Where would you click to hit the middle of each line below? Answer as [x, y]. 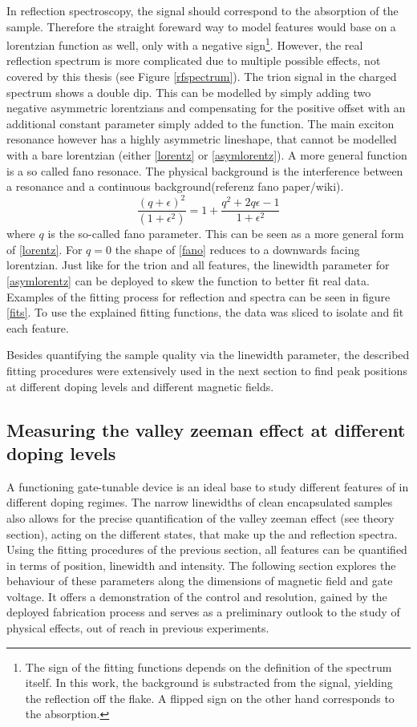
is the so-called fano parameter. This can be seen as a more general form [226, 234]
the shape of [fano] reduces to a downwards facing [237, 249]
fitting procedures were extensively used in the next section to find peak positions [207, 370]
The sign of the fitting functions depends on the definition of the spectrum [208, 666]
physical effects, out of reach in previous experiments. [138, 628]
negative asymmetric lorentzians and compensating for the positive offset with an [206, 108]
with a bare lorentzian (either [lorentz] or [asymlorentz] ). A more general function [207, 155]
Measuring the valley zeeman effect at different [206, 429]
